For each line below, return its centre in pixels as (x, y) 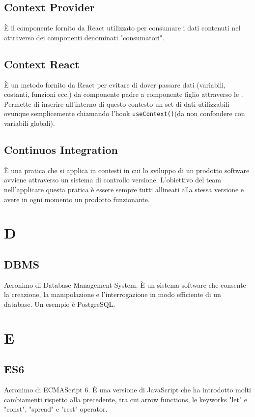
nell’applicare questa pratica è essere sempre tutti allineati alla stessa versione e (124, 190)
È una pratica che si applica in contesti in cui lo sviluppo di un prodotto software (127, 170)
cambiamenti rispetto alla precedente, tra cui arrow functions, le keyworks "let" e (126, 399)
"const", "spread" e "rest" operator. (56, 409)
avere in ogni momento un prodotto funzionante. (77, 199)
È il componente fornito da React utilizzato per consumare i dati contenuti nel (122, 28)
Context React (42, 64)
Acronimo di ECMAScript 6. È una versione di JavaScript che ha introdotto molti (127, 390)
